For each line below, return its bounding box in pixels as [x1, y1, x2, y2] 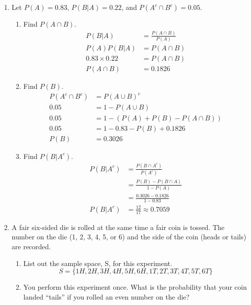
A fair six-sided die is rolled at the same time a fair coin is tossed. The [11, 222, 225, 232]
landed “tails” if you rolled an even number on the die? [23, 291, 189, 302]
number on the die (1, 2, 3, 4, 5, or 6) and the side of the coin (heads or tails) [11, 231, 247, 242]
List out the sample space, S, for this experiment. [23, 258, 172, 268]
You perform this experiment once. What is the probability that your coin [23, 282, 247, 292]
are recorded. [11, 241, 51, 252]
